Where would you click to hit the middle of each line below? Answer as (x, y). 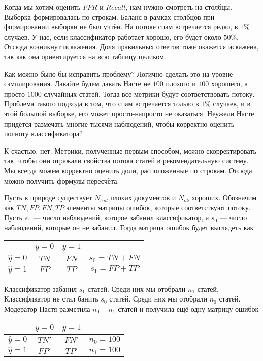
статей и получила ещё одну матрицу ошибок (188, 308)
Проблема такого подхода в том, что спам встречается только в (102, 103)
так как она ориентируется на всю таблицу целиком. (85, 56)
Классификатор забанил (41, 289)
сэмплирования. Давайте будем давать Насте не (77, 84)
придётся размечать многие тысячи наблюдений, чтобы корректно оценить (119, 123)
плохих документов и (143, 198)
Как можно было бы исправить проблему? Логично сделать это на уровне (119, 73)
